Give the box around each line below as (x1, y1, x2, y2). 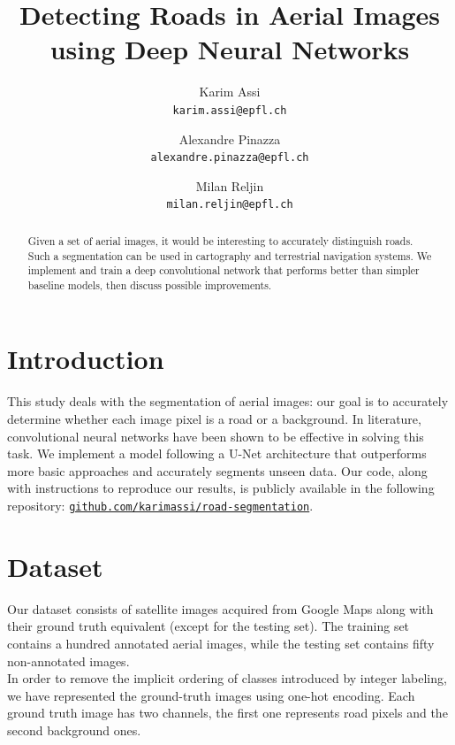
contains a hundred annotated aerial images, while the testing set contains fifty (7, 634, 435, 652)
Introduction (7, 341, 164, 377)
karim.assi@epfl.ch (172, 104, 287, 117)
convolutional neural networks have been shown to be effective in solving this (7, 426, 424, 445)
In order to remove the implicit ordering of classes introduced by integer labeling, (7, 669, 447, 687)
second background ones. (7, 720, 141, 739)
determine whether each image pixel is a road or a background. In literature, (7, 410, 421, 428)
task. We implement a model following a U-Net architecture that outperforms (7, 444, 427, 463)
